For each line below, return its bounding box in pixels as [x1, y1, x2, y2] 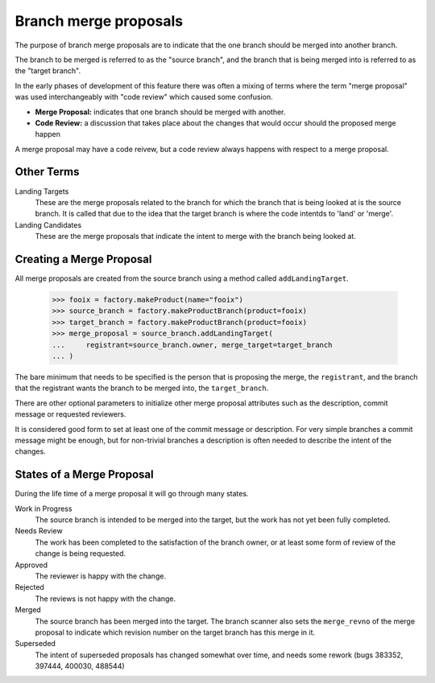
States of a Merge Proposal [14, 467, 154, 482]
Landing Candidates [14, 220, 82, 229]
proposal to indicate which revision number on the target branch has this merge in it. [35, 627, 316, 637]
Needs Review [14, 526, 64, 536]
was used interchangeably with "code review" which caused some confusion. [14, 93, 273, 102]
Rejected [14, 582, 44, 592]
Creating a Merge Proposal [14, 252, 152, 265]
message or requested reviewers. [14, 409, 126, 419]
